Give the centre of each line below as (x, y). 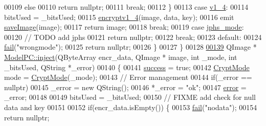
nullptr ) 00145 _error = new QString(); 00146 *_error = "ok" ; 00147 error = (125, 87)
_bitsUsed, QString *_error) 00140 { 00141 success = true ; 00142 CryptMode (127, 67)
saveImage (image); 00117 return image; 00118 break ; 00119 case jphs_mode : (124, 27)
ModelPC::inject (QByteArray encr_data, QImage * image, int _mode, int (121, 57)
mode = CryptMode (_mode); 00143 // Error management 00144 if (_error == (128, 77)
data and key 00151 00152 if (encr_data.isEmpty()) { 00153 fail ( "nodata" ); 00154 (131, 107)
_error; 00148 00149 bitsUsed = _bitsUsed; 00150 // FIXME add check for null (130, 97)
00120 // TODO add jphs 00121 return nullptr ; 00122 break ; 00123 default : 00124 (133, 37)
